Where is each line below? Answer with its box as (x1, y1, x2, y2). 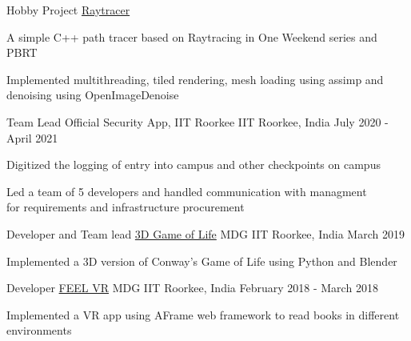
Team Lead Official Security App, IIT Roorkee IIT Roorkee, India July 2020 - (6, 113, 389, 130)
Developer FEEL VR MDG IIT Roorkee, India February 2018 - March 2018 (6, 279, 378, 296)
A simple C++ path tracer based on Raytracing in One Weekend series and (6, 28, 377, 45)
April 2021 (6, 129, 58, 146)
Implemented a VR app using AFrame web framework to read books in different (6, 306, 400, 323)
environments (6, 322, 72, 339)
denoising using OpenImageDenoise (6, 86, 179, 103)
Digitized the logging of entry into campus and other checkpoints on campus (6, 156, 381, 173)
